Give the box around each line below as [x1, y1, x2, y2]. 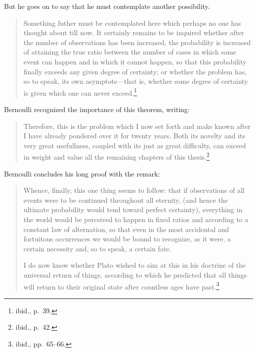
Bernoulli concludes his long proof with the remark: [4, 168, 160, 178]
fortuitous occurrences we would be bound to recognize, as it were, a [23, 234, 231, 244]
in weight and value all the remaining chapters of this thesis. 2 [23, 150, 210, 162]
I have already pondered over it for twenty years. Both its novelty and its [23, 130, 246, 141]
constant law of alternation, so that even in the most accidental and [23, 224, 229, 234]
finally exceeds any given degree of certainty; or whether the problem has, [23, 66, 247, 76]
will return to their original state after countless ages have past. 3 [23, 280, 219, 292]
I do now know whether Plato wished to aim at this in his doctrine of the [23, 260, 246, 270]
